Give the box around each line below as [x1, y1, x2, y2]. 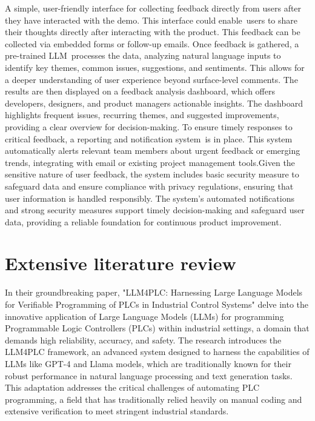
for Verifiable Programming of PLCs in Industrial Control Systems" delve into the [5, 298, 309, 310]
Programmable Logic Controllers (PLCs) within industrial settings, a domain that [5, 322, 310, 334]
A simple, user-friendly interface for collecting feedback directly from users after [5, 2, 302, 14]
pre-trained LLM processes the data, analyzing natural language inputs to [5, 49, 281, 62]
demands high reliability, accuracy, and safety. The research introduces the [5, 333, 282, 346]
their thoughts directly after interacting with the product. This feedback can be [5, 25, 300, 38]
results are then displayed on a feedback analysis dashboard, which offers [5, 85, 275, 98]
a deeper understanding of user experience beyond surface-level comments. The [5, 73, 298, 85]
